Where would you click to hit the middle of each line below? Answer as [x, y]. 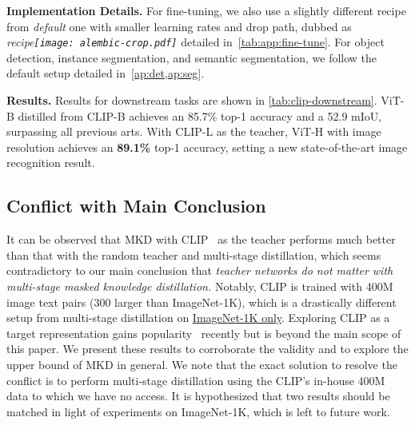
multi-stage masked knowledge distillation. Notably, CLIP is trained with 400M [200, 286]
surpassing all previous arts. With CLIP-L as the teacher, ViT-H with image [194, 131]
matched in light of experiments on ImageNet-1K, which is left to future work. [198, 411]
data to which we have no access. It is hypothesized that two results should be [198, 396]
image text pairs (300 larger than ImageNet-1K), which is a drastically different [202, 302]
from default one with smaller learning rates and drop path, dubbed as [179, 26]
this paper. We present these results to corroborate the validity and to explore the [207, 349]
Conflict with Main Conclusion [136, 206]
